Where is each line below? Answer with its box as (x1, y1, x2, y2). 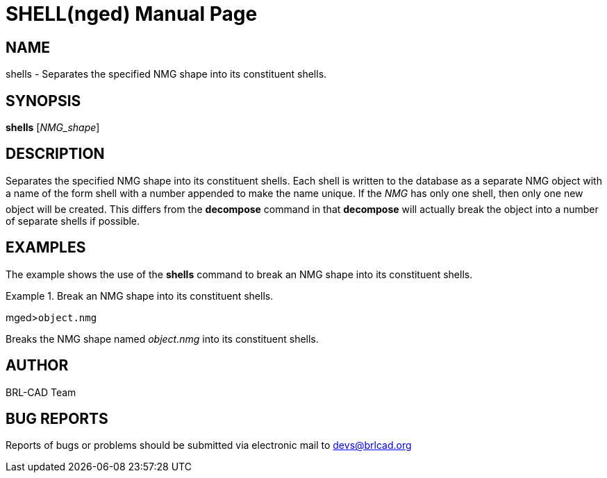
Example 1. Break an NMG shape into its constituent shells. (6, 289, 274, 302)
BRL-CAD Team (6, 386, 76, 398)
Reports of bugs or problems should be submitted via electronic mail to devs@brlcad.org (6, 439, 412, 452)
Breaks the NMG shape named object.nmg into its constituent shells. (6, 332, 319, 345)
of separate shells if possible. (6, 214, 140, 227)
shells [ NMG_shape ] (6, 121, 100, 134)
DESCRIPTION (6, 145, 105, 163)
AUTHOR (6, 357, 69, 375)
